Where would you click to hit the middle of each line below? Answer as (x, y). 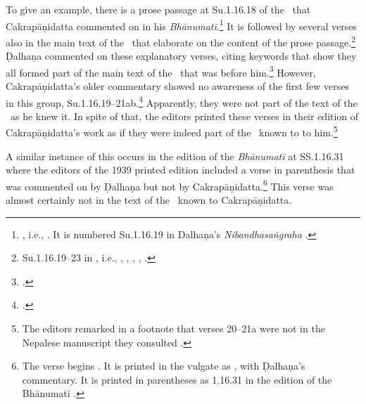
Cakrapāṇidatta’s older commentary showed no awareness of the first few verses (177, 85)
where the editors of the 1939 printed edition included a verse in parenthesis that (181, 170)
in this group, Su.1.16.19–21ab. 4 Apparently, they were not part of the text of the (182, 101)
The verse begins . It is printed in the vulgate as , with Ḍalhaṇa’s (164, 366)
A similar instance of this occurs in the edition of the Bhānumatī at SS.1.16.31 (175, 156)
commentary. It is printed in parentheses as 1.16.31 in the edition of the (177, 379)
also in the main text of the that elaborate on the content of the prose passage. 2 (181, 41)
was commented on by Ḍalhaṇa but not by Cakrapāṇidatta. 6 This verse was (170, 185)
